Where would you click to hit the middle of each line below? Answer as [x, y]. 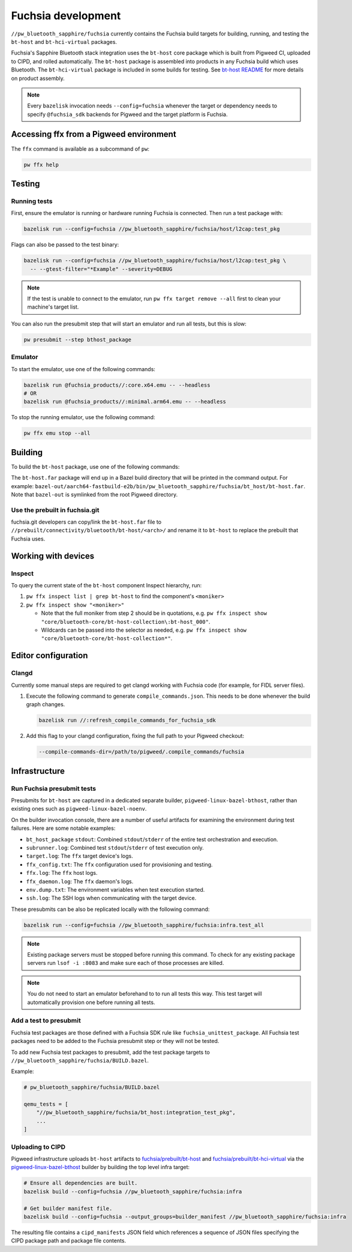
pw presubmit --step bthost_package [78, 340]
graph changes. [46, 704]
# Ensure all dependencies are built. [81, 1183]
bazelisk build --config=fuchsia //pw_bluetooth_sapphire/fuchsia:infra [133, 1191]
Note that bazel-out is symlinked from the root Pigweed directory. [94, 494]
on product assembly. [38, 78]
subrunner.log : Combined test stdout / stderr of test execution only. [115, 847]
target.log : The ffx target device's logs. [79, 856]
